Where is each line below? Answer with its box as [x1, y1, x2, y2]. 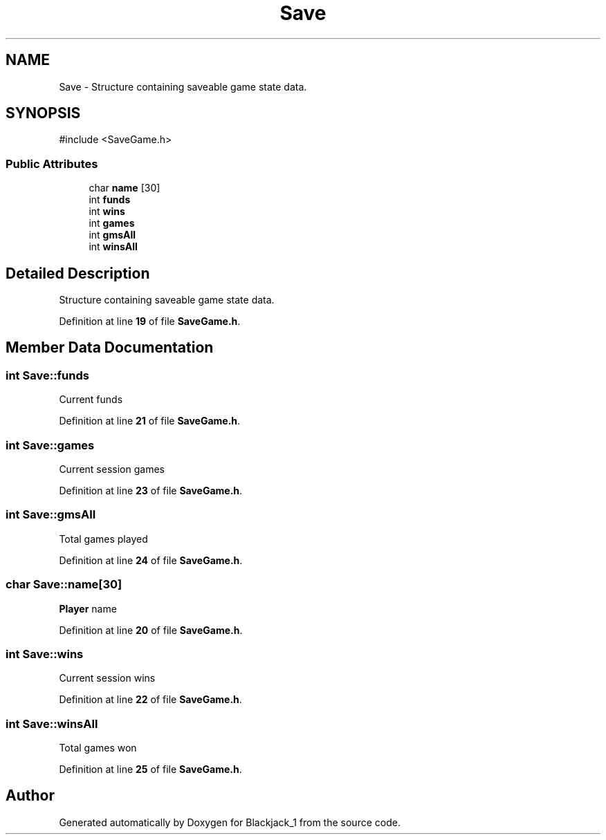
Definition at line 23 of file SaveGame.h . [59, 485, 243, 496]
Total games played [59, 532, 148, 545]
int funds [89, 194, 131, 206]
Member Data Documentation [6, 339, 214, 357]
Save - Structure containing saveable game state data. [59, 80, 307, 93]
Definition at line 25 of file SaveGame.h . [59, 763, 242, 775]
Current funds [59, 393, 123, 406]
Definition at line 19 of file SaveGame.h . [59, 315, 241, 328]
